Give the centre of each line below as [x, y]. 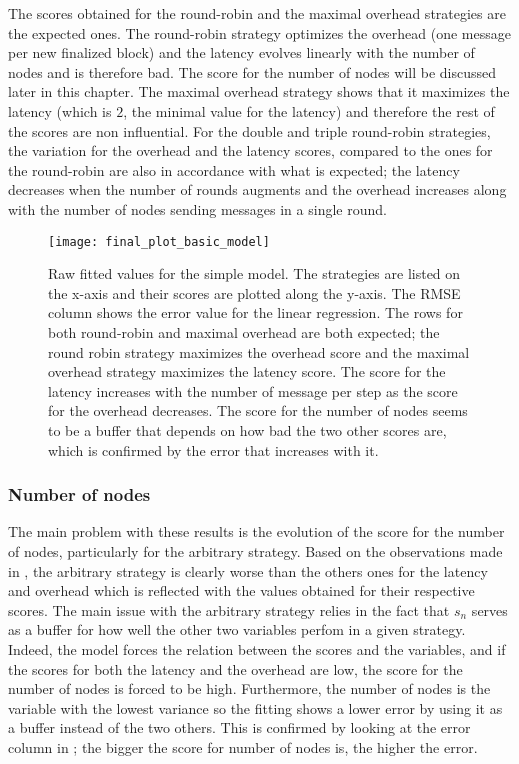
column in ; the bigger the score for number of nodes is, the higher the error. [243, 746]
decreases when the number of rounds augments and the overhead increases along [257, 189]
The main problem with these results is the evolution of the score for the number [256, 531]
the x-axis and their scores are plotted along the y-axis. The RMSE [254, 292]
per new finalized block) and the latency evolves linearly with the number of [241, 52]
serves [489, 609]
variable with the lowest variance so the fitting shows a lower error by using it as [255, 707]
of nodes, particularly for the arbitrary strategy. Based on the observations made [255, 550]
